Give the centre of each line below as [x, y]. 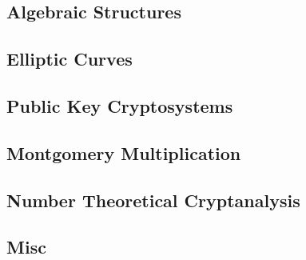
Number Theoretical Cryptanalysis [153, 200]
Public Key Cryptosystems [120, 105]
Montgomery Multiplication [124, 152]
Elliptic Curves [70, 59]
